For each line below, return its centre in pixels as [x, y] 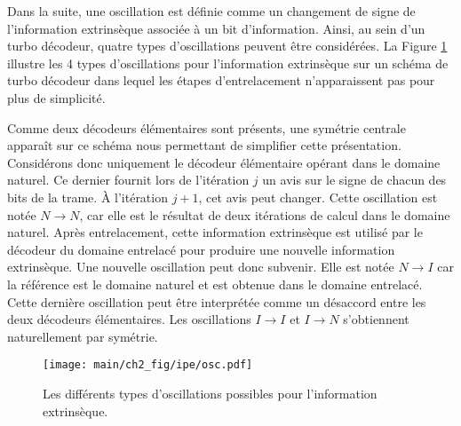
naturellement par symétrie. [83, 336]
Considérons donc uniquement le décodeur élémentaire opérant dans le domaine [224, 162]
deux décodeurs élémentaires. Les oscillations [129, 319]
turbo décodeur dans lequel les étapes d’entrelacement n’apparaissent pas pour [221, 80]
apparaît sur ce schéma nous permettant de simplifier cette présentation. [204, 145]
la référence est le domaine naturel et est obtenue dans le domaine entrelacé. [215, 284]
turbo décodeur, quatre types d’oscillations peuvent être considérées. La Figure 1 [227, 46]
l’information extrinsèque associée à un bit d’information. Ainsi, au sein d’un [216, 28]
